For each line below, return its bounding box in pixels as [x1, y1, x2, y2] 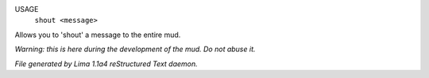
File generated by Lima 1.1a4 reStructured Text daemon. [14, 59, 198, 69]
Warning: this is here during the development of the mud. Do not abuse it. [14, 44, 256, 54]
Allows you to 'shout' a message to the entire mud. [14, 30, 181, 39]
